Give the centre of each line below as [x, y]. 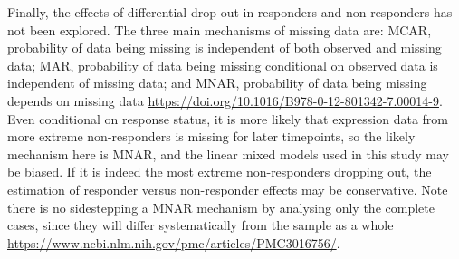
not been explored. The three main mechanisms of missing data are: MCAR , [220, 29]
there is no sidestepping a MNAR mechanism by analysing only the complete [221, 207]
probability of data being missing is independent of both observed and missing [225, 48]
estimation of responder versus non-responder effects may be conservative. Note [228, 189]
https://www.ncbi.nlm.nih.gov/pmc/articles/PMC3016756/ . [174, 242]
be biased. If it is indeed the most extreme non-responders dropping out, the [220, 172]
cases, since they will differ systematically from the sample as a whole [201, 225]
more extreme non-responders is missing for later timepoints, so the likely [211, 136]
